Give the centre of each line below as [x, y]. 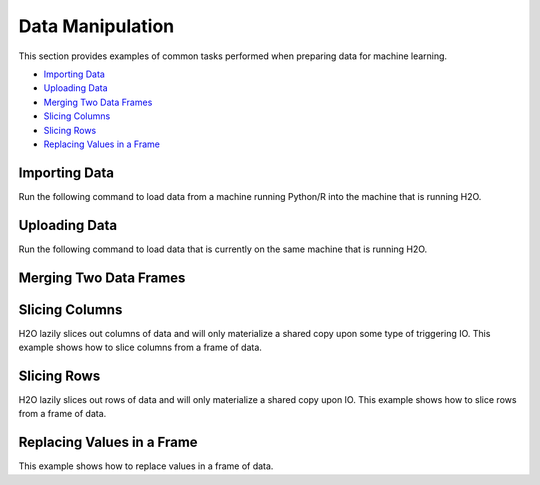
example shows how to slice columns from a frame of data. [140, 347]
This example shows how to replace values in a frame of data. [146, 466]
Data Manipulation [96, 26]
